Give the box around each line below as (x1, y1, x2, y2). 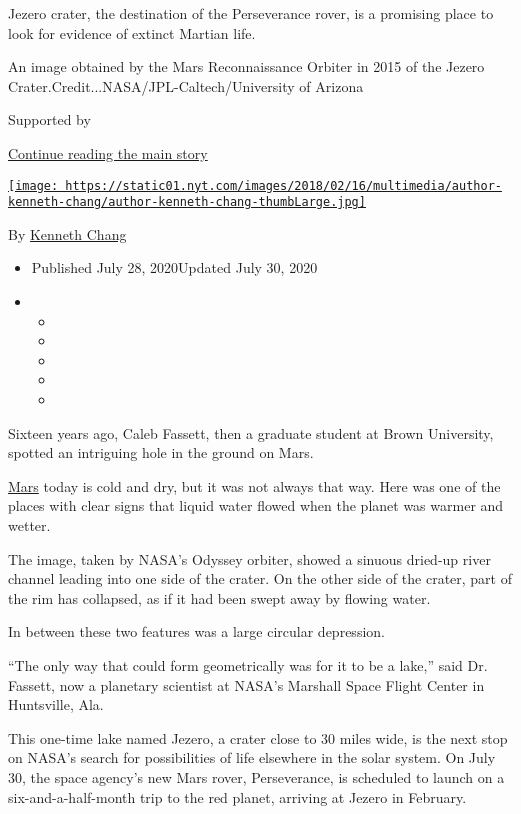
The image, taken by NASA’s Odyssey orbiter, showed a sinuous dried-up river (8, 548, 491, 569)
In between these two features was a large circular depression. (8, 621, 385, 642)
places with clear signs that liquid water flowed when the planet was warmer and (8, 495, 504, 516)
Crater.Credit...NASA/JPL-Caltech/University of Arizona (8, 75, 364, 96)
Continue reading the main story (8, 142, 208, 163)
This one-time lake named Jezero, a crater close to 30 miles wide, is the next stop (8, 727, 508, 748)
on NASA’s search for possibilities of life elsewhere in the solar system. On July (8, 747, 496, 768)
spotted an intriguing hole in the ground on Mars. (8, 442, 314, 463)
